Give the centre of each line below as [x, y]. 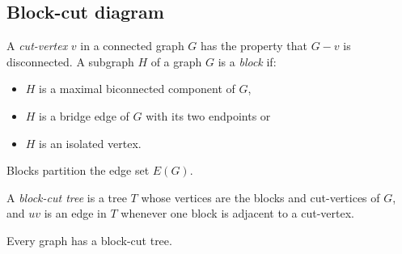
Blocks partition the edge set [78, 170]
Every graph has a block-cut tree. [89, 240]
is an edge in [75, 213]
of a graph [176, 61]
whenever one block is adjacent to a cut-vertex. [237, 213]
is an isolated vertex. [90, 143]
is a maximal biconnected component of [137, 89]
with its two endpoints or [208, 115]
